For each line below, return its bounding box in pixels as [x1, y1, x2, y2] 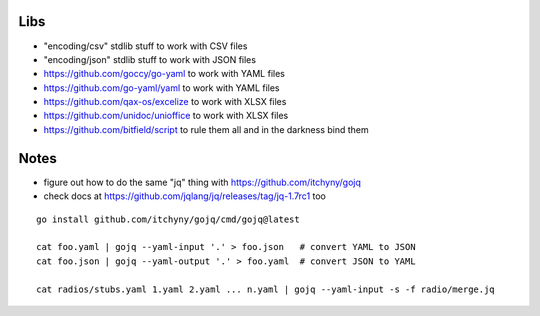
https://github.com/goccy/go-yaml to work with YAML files [43, 68, 285, 80]
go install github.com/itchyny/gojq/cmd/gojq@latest [36, 213, 300, 225]
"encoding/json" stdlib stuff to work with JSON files [43, 53, 257, 65]
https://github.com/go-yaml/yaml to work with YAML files [43, 81, 280, 94]
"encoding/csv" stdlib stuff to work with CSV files [43, 40, 248, 52]
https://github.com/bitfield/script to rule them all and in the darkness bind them [43, 123, 369, 135]
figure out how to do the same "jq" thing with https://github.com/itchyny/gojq [43, 176, 362, 188]
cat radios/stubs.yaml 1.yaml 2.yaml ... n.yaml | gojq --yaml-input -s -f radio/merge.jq [36, 283, 495, 295]
